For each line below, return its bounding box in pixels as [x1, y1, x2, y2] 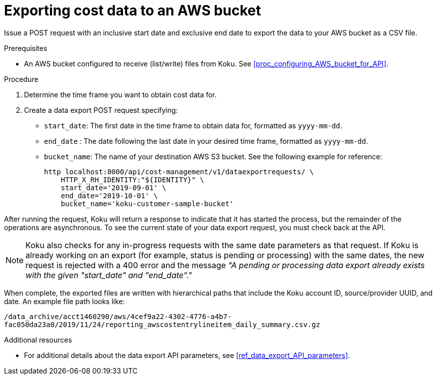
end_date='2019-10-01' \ [60, 191, 158, 200]
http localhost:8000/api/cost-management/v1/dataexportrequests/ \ [44, 167, 314, 176]
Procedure [4, 74, 38, 83]
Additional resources [4, 335, 72, 344]
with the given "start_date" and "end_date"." [25, 270, 192, 280]
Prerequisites [4, 43, 47, 52]
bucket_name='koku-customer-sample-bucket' [60, 199, 234, 208]
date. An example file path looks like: [4, 297, 125, 306]
